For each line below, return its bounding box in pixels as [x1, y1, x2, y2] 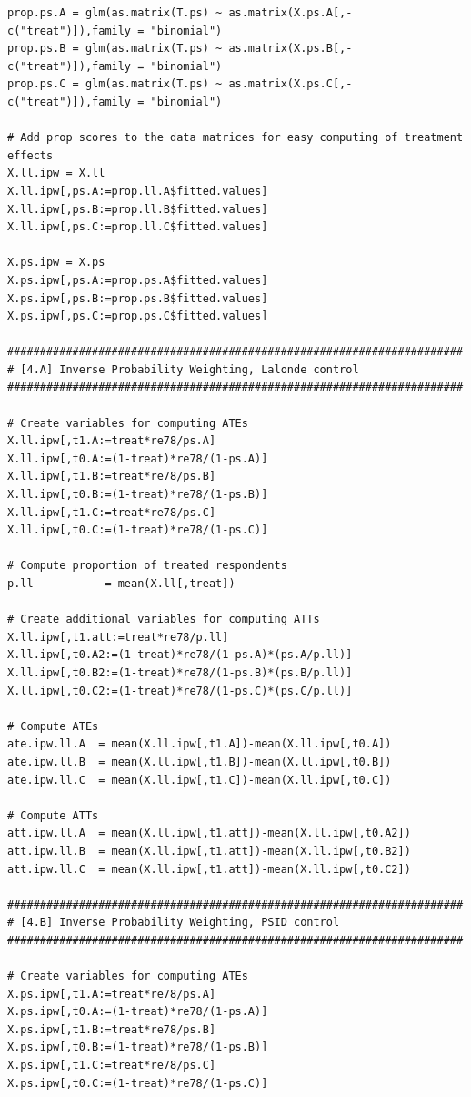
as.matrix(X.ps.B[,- [228, 42, 353, 56]
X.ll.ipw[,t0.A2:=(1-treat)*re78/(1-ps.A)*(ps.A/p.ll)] [7, 648, 353, 662]
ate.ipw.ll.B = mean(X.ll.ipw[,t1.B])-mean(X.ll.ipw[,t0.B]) [7, 755, 392, 768]
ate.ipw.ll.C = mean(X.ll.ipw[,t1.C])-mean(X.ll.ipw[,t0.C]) [7, 773, 392, 787]
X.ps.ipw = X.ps [7, 256, 105, 269]
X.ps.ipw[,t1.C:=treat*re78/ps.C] [7, 1059, 216, 1072]
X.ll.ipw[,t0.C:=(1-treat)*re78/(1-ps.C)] [7, 523, 268, 537]
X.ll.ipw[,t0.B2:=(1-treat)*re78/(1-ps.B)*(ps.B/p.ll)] [7, 665, 353, 679]
